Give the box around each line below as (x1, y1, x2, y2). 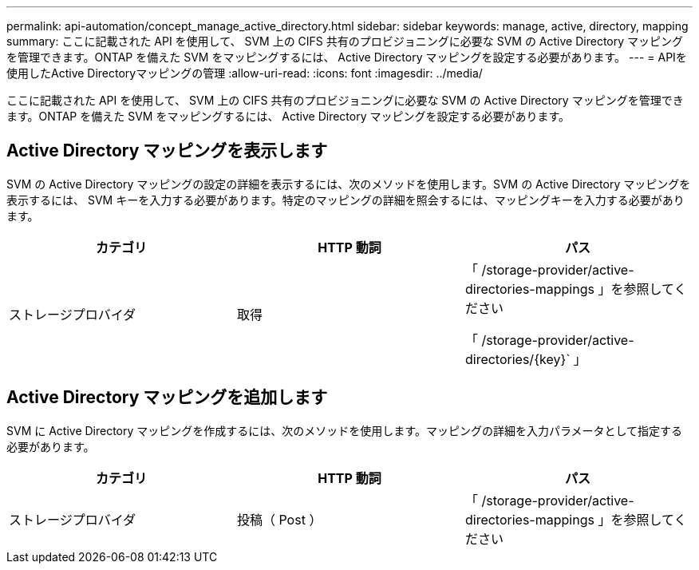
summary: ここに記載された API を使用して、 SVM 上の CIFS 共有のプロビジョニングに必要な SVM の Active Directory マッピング (6, 34, 684, 48)
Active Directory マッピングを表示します (6, 141, 328, 161)
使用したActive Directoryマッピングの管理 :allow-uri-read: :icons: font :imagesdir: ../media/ (6, 66, 483, 80)
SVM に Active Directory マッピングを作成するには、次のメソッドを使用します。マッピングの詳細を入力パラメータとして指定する (6, 423, 683, 437)
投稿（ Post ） (236, 511, 322, 528)
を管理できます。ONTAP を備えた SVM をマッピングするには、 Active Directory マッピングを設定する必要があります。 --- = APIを (6, 50, 687, 64)
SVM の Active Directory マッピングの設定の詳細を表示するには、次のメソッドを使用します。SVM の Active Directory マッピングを (6, 176, 691, 191)
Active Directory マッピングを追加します (6, 387, 328, 408)
